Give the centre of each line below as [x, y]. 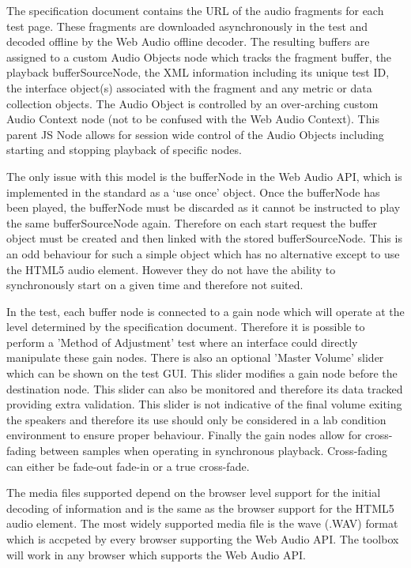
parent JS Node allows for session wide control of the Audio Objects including [195, 134]
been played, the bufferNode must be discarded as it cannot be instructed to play [204, 207]
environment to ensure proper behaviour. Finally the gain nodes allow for [184, 435]
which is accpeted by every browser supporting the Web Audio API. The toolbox [203, 539]
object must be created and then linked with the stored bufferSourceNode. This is [204, 238]
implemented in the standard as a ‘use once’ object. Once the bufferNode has [193, 192]
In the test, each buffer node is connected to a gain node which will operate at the [205, 311]
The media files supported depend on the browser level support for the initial [194, 493]
